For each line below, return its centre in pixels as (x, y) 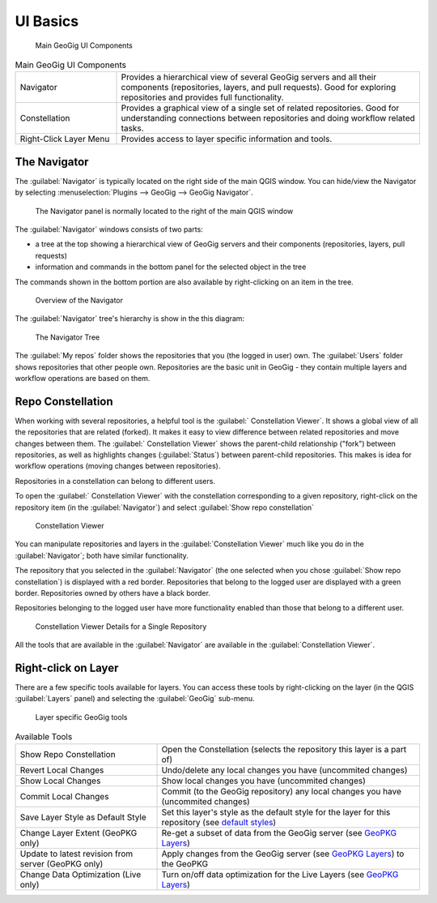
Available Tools (44, 737)
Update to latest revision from (76, 854)
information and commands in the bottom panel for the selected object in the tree (171, 267)
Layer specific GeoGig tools (81, 717)
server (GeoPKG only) (62, 863)
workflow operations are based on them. (83, 378)
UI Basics (47, 21)
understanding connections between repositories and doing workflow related (268, 118)
